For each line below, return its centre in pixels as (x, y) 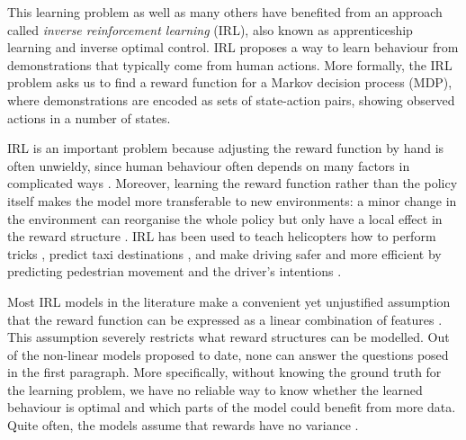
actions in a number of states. (89, 117)
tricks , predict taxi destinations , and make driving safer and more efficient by (224, 253)
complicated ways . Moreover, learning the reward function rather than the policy (233, 183)
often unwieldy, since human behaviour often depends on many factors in (209, 165)
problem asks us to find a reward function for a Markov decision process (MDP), (230, 82)
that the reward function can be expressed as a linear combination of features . (225, 319)
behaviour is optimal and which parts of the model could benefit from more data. (232, 407)
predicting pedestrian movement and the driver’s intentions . (175, 271)
